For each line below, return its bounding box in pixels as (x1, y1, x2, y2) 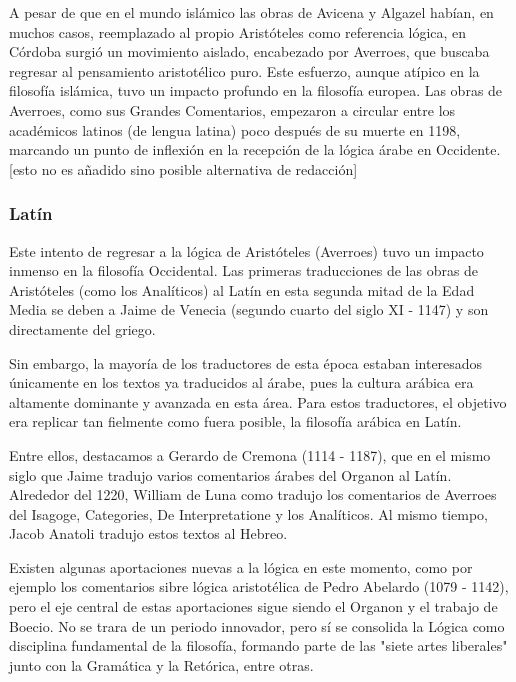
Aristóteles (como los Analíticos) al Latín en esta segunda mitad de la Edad (9, 279, 475, 300)
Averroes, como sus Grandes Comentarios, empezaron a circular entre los (9, 99, 456, 120)
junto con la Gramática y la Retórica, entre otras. (9, 654, 314, 675)
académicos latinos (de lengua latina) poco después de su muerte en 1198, (9, 119, 461, 140)
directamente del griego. (9, 318, 156, 339)
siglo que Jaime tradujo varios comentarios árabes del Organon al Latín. (9, 464, 452, 485)
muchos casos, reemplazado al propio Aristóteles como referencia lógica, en (9, 21, 467, 42)
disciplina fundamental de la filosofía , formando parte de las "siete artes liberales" (9, 635, 508, 656)
